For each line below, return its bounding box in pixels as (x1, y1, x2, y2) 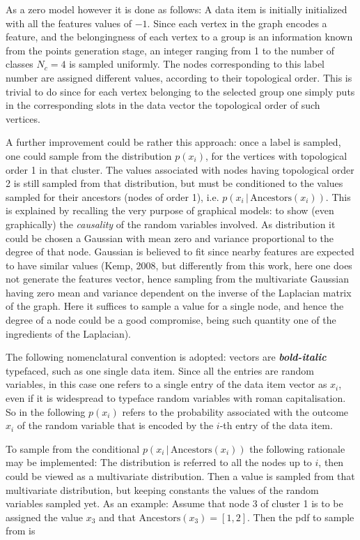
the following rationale (249, 441, 345, 456)
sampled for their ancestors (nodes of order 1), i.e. (6, 189, 219, 204)
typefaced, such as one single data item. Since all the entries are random (6, 363, 314, 377)
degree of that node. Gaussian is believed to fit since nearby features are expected (6, 244, 354, 259)
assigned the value (6, 509, 83, 524)
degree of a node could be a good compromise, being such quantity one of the (6, 313, 336, 327)
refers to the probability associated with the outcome (122, 404, 349, 419)
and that (99, 509, 136, 524)
